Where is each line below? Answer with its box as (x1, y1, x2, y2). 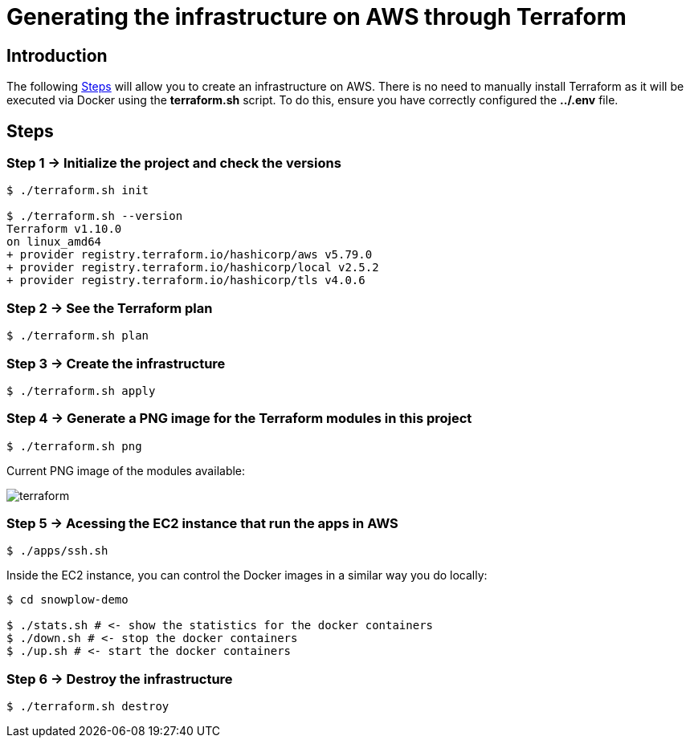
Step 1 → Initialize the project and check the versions (6, 155, 341, 172)
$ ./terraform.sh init (6, 184, 149, 197)
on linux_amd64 (6, 235, 102, 249)
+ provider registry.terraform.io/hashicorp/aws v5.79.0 (6, 248, 373, 262)
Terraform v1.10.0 (6, 222, 122, 236)
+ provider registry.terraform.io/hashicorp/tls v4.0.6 (6, 274, 365, 287)
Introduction (6, 45, 108, 66)
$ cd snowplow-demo (6, 593, 129, 607)
